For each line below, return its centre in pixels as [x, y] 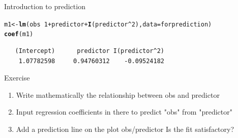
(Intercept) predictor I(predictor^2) [90, 51]
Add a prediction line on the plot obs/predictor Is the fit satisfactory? [125, 129]
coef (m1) [19, 34]
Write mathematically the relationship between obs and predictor [118, 94]
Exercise [17, 78]
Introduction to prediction [45, 6]
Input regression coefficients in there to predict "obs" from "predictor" [124, 112]
